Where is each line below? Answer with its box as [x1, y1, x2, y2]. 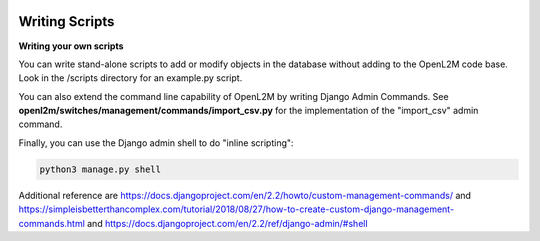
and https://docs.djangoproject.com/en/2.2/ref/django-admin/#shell [86, 217, 369, 229]
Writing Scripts [18, 13, 115, 30]
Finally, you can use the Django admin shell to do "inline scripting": [18, 136, 294, 149]
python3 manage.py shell [39, 163, 162, 175]
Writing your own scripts [18, 40, 124, 52]
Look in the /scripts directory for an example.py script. [18, 72, 243, 84]
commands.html [18, 217, 85, 229]
